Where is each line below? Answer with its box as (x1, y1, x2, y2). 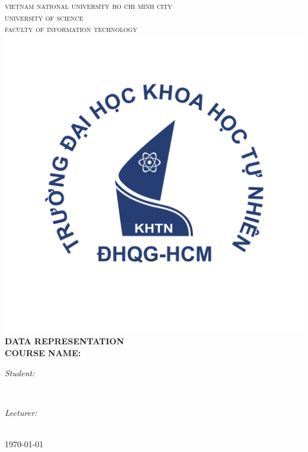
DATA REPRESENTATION (5, 335, 124, 347)
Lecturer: (5, 406, 37, 418)
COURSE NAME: (5, 346, 81, 359)
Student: (5, 366, 35, 379)
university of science (5, 11, 84, 23)
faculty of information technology (5, 22, 137, 35)
